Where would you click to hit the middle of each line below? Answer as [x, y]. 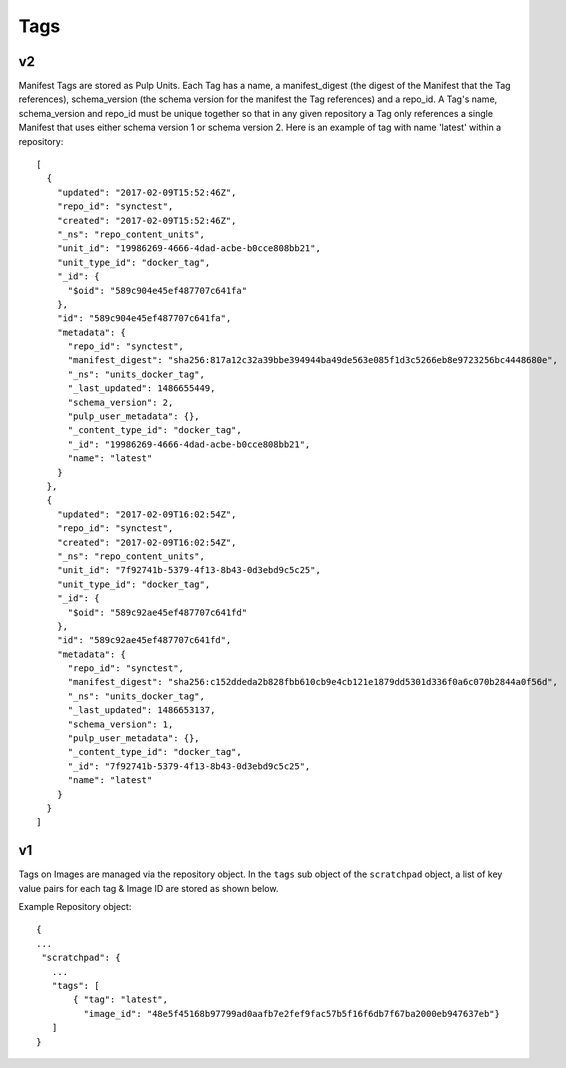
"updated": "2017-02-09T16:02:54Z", [146, 514]
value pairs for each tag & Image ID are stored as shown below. [148, 888]
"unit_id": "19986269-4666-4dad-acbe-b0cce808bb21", [189, 248]
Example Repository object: [75, 907]
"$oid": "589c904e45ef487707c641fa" [157, 290]
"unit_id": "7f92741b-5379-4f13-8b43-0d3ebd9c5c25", [189, 570]
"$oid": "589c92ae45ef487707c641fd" [157, 612]
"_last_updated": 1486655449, [141, 388]
